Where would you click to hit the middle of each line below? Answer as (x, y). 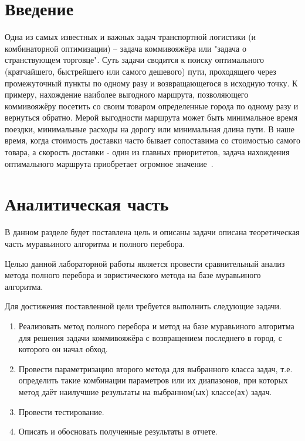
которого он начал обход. (63, 349)
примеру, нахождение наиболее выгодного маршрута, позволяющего (127, 94)
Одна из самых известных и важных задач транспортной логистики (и (131, 37)
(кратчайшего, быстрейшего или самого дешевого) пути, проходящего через (140, 71)
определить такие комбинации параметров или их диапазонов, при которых (153, 380)
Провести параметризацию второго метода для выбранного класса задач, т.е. (155, 368)
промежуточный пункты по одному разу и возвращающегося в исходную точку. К (151, 83)
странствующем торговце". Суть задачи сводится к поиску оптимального (134, 60)
